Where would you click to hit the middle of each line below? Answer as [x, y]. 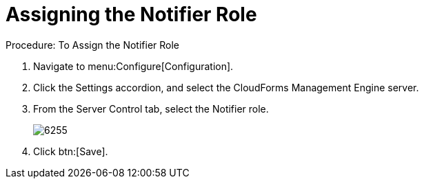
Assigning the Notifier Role [131, 14]
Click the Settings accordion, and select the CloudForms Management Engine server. [226, 87]
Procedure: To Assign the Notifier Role [93, 45]
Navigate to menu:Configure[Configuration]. [133, 66]
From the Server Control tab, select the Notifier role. [151, 108]
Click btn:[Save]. [71, 151]
